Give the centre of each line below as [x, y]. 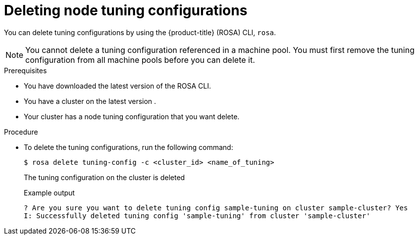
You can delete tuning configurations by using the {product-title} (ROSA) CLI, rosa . [140, 32]
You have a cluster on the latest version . [90, 101]
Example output [49, 192]
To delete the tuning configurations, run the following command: [129, 147]
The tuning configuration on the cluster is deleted [104, 177]
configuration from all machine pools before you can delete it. [140, 60]
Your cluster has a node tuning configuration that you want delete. [132, 116]
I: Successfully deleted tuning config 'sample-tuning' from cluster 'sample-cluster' [197, 215]
